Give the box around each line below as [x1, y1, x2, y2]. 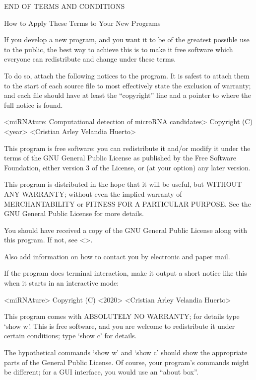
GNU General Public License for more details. [4, 208, 144, 219]
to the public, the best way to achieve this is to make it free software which [4, 44, 233, 54]
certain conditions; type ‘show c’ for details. [4, 330, 137, 341]
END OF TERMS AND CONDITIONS [4, 1, 125, 11]
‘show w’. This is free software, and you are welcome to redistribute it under [4, 320, 235, 331]
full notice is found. [4, 99, 63, 110]
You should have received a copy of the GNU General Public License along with [4, 225, 248, 235]
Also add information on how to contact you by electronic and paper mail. [4, 251, 230, 261]
